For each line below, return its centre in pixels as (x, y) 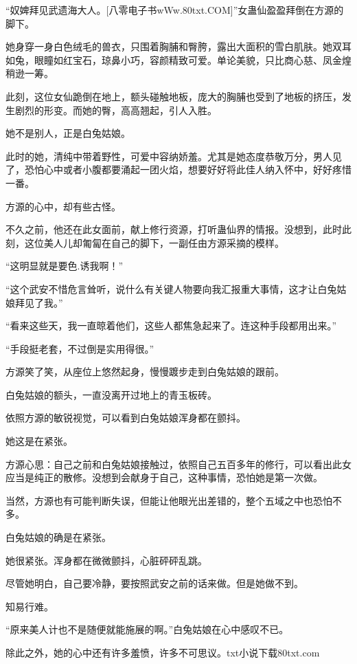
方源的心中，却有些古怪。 (63, 206)
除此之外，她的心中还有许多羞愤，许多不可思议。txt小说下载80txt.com (163, 652)
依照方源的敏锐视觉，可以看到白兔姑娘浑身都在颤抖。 (126, 418)
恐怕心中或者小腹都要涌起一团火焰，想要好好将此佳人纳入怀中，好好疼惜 (188, 169)
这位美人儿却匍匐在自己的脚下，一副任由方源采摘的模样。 (154, 242)
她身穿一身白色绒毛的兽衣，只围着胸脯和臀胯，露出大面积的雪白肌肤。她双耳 (178, 46)
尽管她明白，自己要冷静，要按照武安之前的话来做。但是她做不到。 (154, 583)
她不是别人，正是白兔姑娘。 (68, 133)
